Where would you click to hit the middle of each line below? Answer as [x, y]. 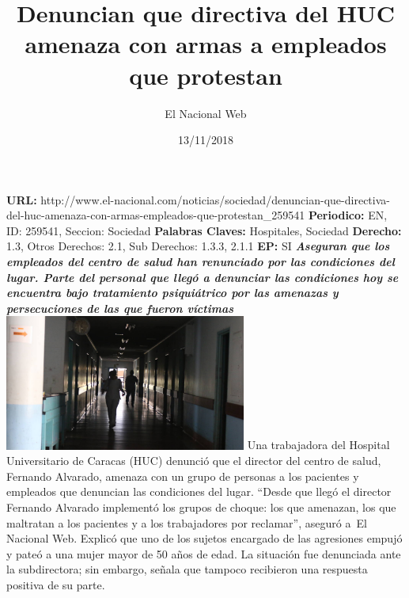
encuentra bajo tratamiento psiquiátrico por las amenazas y [172, 293]
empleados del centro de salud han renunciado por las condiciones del [201, 262]
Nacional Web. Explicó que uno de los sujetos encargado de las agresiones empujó [204, 538]
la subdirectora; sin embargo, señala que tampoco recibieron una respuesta [187, 569]
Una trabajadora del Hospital [318, 445]
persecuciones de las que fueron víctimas [120, 308]
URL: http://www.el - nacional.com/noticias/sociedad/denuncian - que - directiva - [198, 199]
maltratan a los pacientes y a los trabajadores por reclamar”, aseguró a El [187, 522]
